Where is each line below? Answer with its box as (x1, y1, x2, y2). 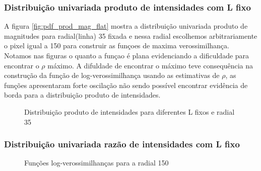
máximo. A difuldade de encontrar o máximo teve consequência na (47, 60, 253, 70)
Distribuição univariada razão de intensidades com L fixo (4, 138, 240, 150)
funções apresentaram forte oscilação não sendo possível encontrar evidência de (4, 79, 248, 90)
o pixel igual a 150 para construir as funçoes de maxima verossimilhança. (4, 40, 229, 51)
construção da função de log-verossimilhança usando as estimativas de (4, 70, 220, 80)
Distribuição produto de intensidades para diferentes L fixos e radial (24, 106, 235, 117)
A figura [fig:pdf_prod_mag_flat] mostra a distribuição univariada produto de (4, 21, 248, 31)
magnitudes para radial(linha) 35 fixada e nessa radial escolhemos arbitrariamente (4, 30, 257, 41)
